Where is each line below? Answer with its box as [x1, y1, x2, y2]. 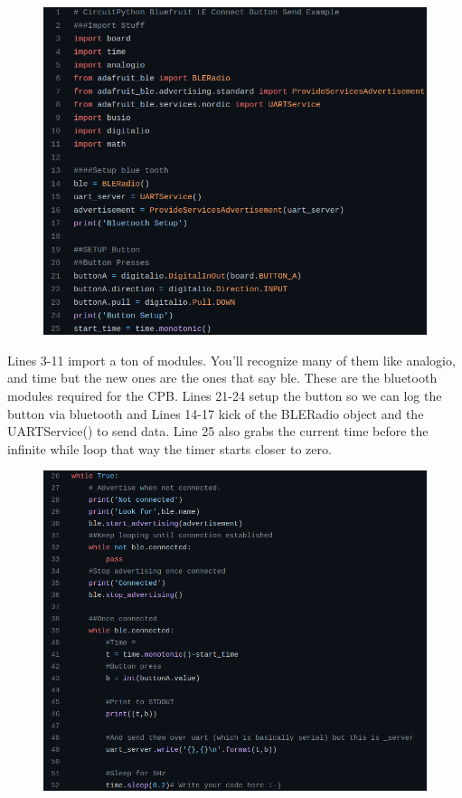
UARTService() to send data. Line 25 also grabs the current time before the [7, 422, 429, 441]
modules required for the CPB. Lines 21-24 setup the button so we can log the [7, 385, 442, 404]
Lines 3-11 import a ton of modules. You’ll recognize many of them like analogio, [7, 350, 456, 369]
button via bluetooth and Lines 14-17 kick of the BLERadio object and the [7, 404, 424, 423]
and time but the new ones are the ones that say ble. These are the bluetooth [7, 368, 438, 387]
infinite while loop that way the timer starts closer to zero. [7, 439, 332, 458]
